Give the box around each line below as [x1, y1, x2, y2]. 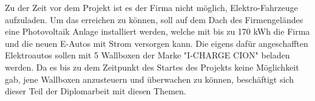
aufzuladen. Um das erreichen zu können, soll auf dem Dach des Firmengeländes [5, 13, 303, 26]
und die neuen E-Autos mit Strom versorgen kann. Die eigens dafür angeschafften [5, 37, 308, 49]
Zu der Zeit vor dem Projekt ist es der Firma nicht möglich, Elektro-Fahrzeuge [5, 1, 298, 13]
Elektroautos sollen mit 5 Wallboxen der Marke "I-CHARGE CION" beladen [5, 49, 290, 61]
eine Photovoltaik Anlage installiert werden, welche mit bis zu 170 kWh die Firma [5, 25, 310, 38]
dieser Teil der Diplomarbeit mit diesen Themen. [5, 85, 186, 97]
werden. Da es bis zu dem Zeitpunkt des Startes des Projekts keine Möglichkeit [5, 60, 299, 73]
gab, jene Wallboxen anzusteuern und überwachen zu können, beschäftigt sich [5, 72, 294, 85]
